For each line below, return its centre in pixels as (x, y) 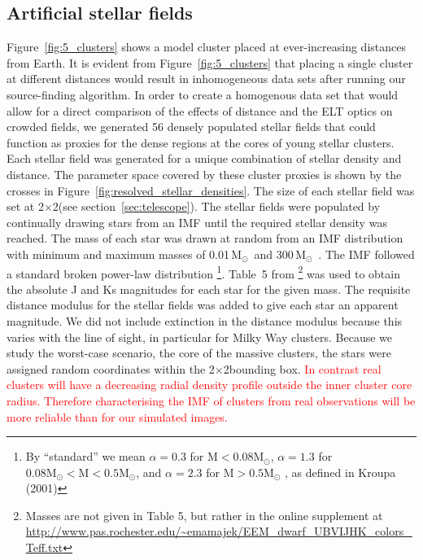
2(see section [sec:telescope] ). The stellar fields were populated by (216, 206)
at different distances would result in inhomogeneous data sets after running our (206, 79)
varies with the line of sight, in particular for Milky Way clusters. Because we (200, 337)
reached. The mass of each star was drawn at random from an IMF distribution (205, 238)
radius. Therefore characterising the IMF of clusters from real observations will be (211, 400)
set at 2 (25, 206)
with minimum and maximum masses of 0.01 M (124, 254)
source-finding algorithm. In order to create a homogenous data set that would (203, 94)
